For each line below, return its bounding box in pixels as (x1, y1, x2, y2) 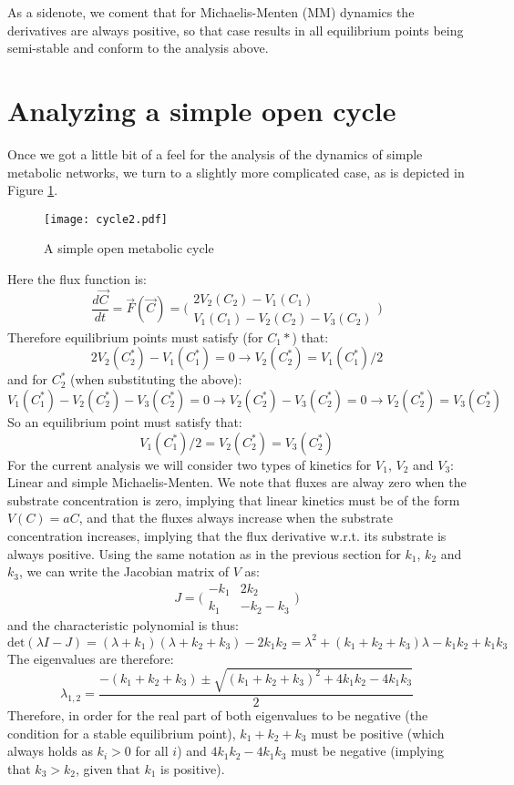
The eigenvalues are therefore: (7, 648, 174, 668)
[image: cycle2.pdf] (44, 212, 169, 226)
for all (135, 741, 169, 760)
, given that (75, 759, 140, 778)
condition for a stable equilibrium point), (7, 723, 236, 742)
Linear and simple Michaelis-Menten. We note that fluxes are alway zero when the (7, 473, 467, 492)
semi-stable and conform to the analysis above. (7, 38, 269, 57)
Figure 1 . (7, 180, 58, 199)
